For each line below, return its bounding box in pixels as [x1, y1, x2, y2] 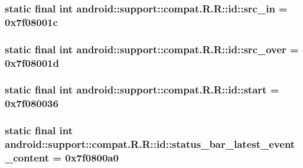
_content [5, 150, 50, 165]
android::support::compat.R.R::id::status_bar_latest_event [5, 137, 295, 151]
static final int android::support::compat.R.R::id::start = [5, 82, 279, 97]
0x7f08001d [5, 55, 59, 70]
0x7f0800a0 [65, 150, 119, 165]
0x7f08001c [5, 14, 58, 29]
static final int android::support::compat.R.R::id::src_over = [5, 41, 299, 56]
